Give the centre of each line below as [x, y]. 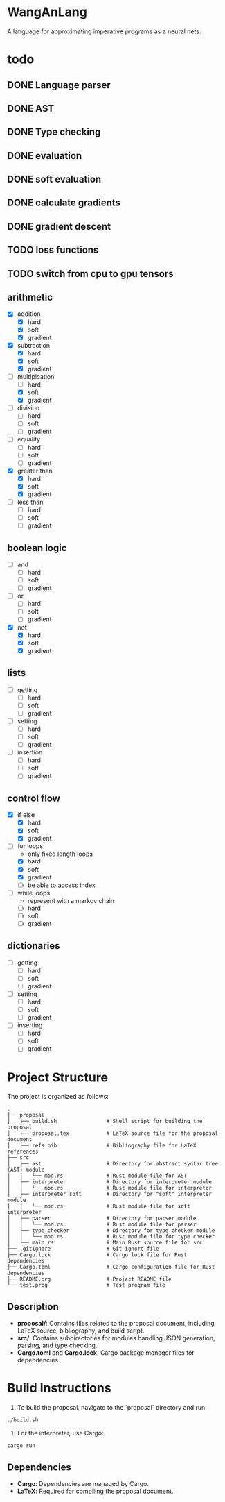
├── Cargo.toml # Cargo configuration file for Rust [111, 1267]
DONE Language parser [59, 85]
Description [33, 1307]
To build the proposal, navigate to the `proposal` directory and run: [112, 1408]
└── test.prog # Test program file [87, 1285]
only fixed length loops [60, 854]
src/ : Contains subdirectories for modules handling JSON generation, [116, 1338]
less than [30, 502]
